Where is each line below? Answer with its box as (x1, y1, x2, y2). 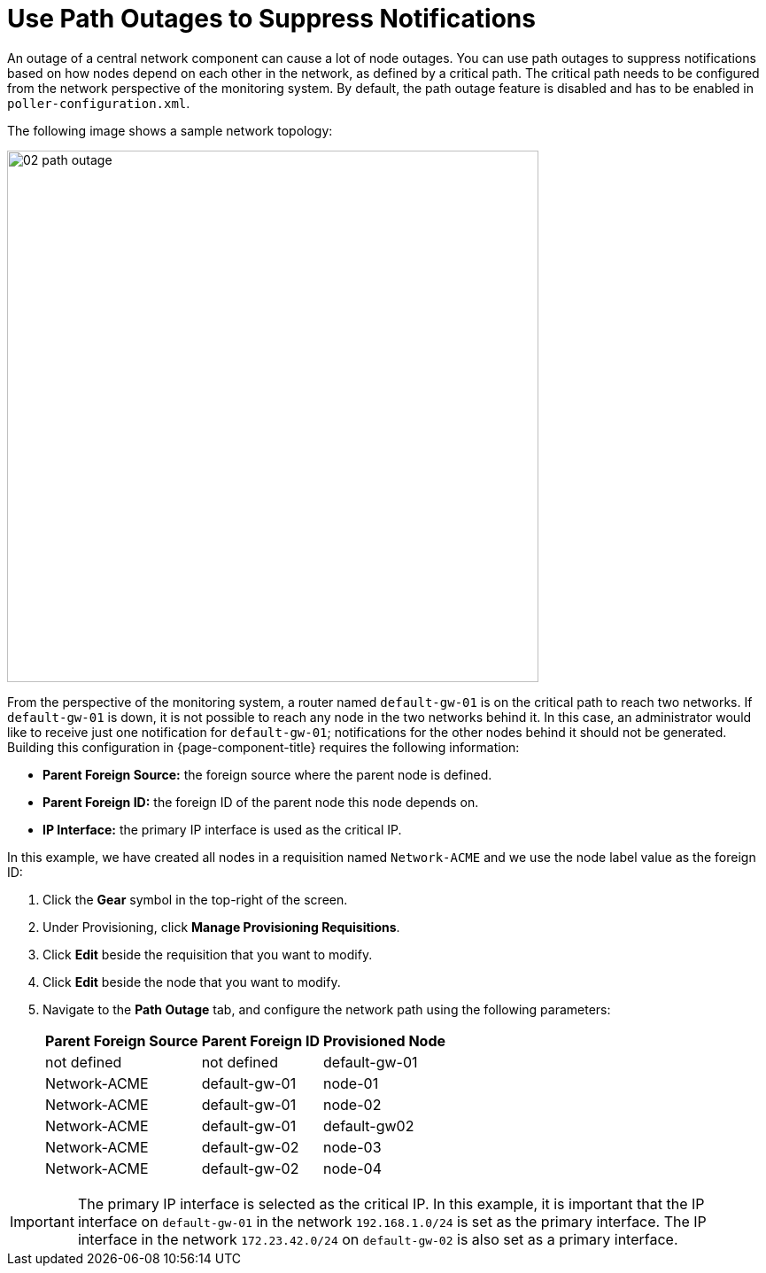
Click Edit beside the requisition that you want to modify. (43, 946, 373, 962)
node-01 (323, 1074, 379, 1092)
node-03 (323, 1137, 382, 1156)
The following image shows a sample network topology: (7, 122, 333, 138)
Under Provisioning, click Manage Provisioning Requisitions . (43, 919, 400, 935)
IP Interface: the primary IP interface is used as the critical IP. (43, 821, 402, 837)
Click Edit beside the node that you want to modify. (43, 974, 341, 990)
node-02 (323, 1095, 382, 1114)
